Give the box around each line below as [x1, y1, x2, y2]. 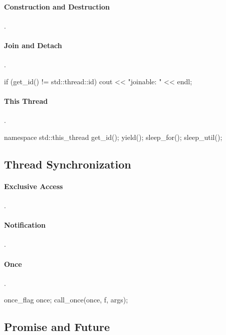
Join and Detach [4, 40, 62, 50]
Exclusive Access [4, 181, 63, 191]
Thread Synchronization [4, 156, 131, 172]
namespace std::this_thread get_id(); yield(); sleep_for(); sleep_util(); [4, 131, 222, 142]
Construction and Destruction [4, 1, 110, 12]
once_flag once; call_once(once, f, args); [4, 294, 128, 305]
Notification [4, 220, 46, 230]
